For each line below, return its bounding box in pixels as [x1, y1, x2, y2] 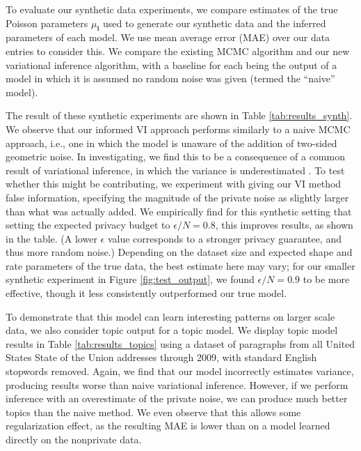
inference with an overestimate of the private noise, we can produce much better [6, 391, 348, 406]
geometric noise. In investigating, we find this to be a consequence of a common [6, 149, 345, 164]
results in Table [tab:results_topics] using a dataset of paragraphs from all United [6, 336, 355, 351]
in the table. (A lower [6, 231, 97, 245]
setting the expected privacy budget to [6, 217, 170, 232]
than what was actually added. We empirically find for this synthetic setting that [6, 204, 352, 218]
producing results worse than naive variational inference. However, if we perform [6, 377, 348, 392]
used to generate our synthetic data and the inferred [103, 15, 326, 30]
